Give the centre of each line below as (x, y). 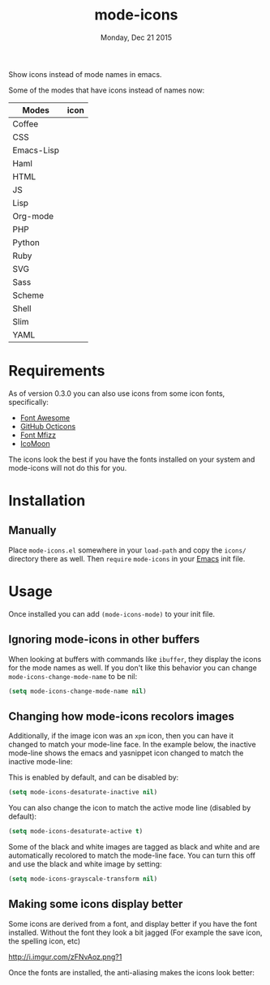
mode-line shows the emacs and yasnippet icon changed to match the (126, 753)
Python (26, 243)
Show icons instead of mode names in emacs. (85, 74)
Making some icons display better (96, 904)
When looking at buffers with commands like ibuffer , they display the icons (135, 659)
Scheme (28, 295)
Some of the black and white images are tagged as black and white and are (134, 847)
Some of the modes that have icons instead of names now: (107, 90)
